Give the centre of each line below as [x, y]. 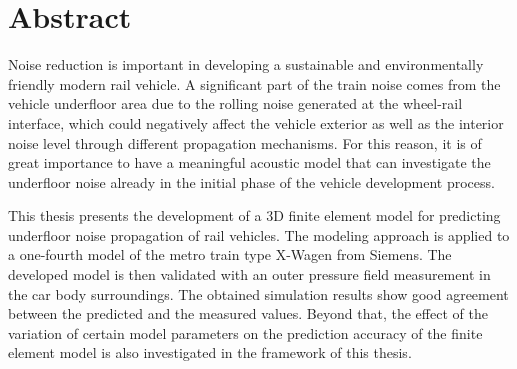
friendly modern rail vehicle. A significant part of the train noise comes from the [254, 83]
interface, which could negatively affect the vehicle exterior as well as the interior [256, 122]
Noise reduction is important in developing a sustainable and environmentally [246, 64]
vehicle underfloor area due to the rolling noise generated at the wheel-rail [235, 103]
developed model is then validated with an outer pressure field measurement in [249, 274]
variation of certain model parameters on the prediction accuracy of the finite [245, 332]
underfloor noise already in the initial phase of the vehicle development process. [251, 181]
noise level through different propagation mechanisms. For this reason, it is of [245, 142]
